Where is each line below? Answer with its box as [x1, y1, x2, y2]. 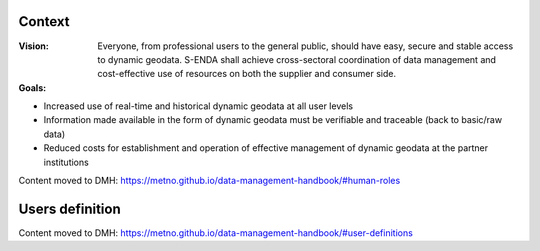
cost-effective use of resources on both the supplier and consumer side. [97, 68, 397, 80]
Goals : [18, 81, 47, 94]
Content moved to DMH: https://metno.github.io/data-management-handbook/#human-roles [18, 175, 401, 187]
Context [18, 13, 70, 30]
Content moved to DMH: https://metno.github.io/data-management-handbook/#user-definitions [18, 226, 414, 239]
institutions [43, 156, 89, 168]
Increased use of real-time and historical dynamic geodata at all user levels [43, 100, 354, 112]
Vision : [18, 40, 49, 52]
